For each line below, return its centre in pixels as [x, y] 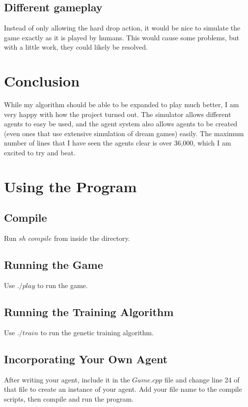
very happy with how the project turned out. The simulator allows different [118, 114]
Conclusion [42, 81]
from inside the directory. [92, 238]
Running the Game [54, 265]
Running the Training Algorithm [89, 312]
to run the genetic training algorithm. [97, 332]
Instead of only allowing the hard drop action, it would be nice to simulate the [122, 28]
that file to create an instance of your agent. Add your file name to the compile [123, 389]
